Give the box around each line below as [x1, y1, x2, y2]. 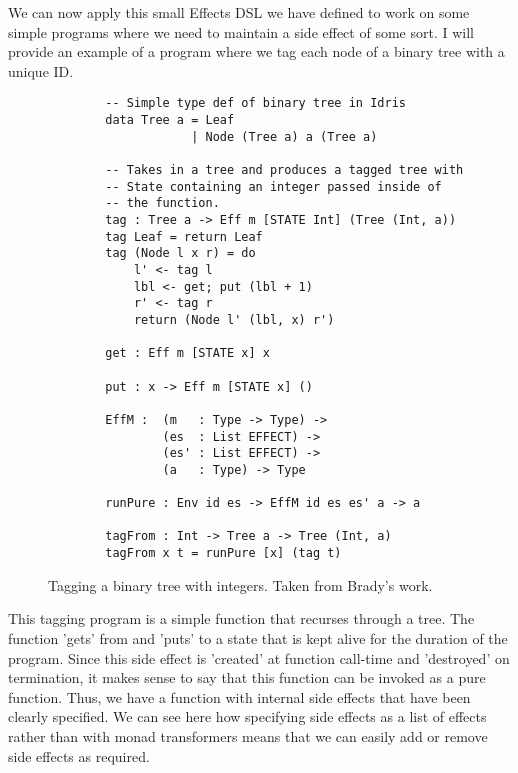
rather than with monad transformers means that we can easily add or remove [8, 725, 488, 746]
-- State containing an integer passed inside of [105, 179, 442, 194]
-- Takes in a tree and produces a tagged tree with [105, 163, 464, 177]
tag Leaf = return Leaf [105, 229, 263, 244]
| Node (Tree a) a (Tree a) [191, 129, 378, 144]
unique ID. [8, 60, 74, 81]
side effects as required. [8, 745, 150, 766]
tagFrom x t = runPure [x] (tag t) [105, 546, 342, 561]
